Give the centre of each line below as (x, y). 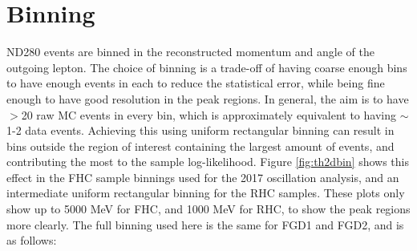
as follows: (32, 240)
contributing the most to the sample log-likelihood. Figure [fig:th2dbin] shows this (208, 162)
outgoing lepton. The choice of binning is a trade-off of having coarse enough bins (207, 67)
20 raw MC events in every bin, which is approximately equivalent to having (208, 114)
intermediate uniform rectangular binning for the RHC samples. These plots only (206, 193)
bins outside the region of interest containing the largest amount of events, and (200, 146)
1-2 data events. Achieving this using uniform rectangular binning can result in (200, 130)
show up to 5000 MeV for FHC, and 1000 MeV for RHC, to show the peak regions (208, 209)
